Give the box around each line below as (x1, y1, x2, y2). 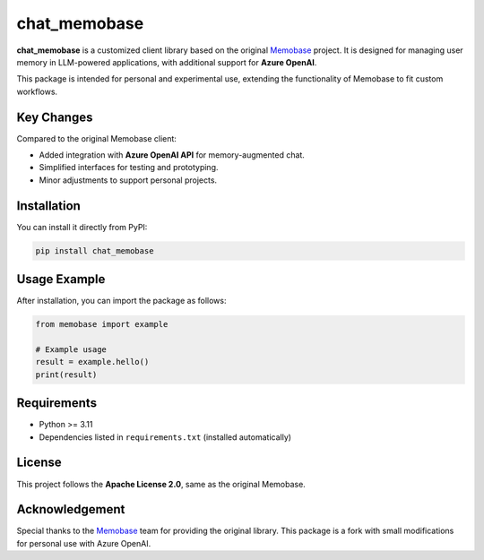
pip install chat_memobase (35, 246, 154, 255)
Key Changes (16, 109, 93, 125)
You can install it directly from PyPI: (16, 221, 148, 232)
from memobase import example (35, 319, 169, 330)
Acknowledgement (16, 502, 125, 517)
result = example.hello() (35, 357, 150, 367)
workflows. (16, 86, 58, 97)
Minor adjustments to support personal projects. (39, 175, 218, 185)
